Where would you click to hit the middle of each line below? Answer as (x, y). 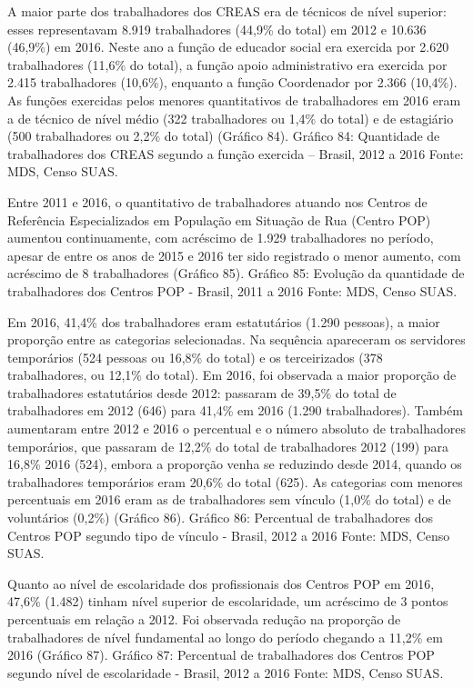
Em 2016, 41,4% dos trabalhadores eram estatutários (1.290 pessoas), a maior (224, 321)
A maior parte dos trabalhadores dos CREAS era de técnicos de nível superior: (227, 11)
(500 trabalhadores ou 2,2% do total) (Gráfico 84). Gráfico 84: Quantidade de (224, 136)
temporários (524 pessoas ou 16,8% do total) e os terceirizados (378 (195, 357)
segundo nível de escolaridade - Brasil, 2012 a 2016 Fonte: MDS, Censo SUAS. (226, 672)
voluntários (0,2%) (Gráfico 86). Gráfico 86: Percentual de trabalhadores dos (220, 518)
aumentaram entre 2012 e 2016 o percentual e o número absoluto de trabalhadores (236, 429)
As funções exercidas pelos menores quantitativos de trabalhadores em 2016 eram (234, 100)
